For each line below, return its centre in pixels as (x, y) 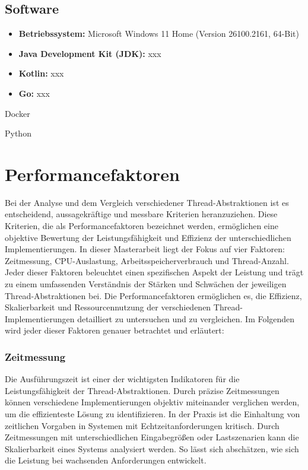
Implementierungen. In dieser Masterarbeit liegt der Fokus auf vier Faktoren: (145, 249)
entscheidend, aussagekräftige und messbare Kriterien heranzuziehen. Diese (141, 214)
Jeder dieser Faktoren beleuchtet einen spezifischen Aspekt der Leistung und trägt (154, 272)
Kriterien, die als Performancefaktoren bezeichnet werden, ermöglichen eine (142, 226)
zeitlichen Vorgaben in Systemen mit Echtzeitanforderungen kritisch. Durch (142, 425)
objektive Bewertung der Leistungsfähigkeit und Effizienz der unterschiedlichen (148, 237)
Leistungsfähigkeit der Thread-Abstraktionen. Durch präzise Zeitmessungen (142, 390)
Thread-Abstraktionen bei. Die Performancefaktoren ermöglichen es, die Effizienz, (153, 295)
